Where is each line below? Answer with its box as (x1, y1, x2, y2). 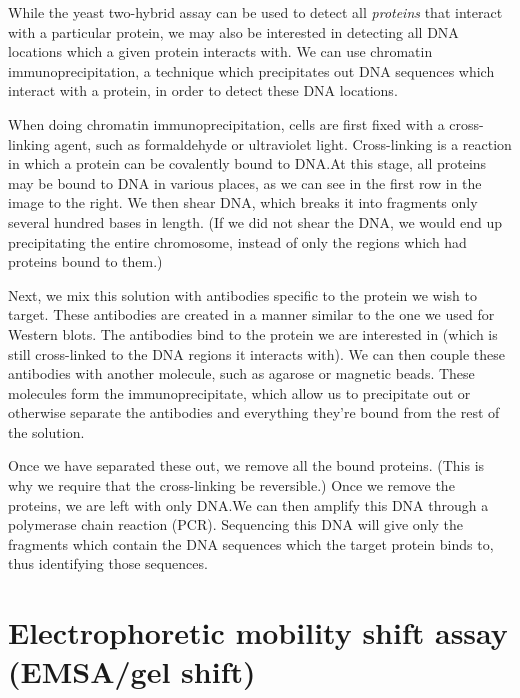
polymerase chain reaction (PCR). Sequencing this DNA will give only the (8, 514, 464, 535)
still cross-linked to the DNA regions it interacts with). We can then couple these (8, 343, 505, 364)
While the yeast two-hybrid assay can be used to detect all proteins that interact (8, 2, 503, 22)
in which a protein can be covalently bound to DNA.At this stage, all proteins (8, 153, 487, 174)
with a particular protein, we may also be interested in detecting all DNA (8, 21, 459, 42)
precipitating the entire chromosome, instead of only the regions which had (8, 231, 467, 252)
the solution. (8, 421, 85, 442)
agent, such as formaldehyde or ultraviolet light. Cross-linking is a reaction (54, 133, 512, 154)
